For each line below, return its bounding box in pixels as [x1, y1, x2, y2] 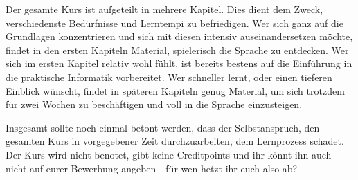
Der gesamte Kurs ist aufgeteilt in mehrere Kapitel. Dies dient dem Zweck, [6, 2, 323, 16]
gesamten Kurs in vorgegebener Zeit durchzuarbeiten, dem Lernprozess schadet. [6, 134, 344, 148]
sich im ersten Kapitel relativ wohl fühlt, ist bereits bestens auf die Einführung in [6, 56, 352, 71]
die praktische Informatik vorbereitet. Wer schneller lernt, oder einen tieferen [6, 69, 332, 84]
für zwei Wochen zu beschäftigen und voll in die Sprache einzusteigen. [6, 97, 303, 111]
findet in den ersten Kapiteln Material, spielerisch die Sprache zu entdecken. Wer [6, 42, 349, 57]
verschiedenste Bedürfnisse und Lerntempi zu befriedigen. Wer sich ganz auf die [6, 15, 343, 30]
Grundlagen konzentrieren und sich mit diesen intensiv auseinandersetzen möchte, [6, 29, 353, 44]
